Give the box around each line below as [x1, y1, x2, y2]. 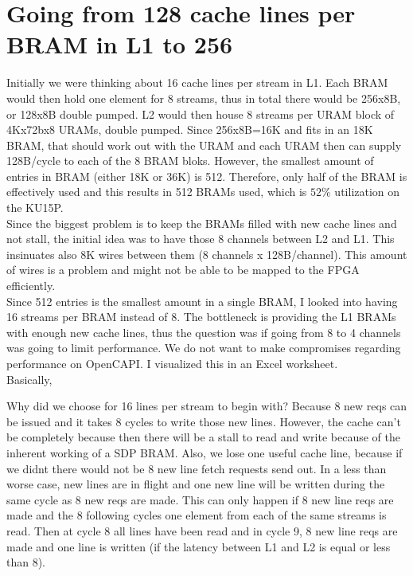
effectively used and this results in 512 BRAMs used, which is [6, 183, 307, 200]
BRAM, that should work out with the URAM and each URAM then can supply [6, 136, 402, 153]
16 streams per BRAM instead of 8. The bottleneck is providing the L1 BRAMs [6, 308, 396, 325]
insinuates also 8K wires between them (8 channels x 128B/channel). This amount [6, 245, 407, 262]
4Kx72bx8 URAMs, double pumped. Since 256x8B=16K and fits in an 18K [6, 121, 373, 138]
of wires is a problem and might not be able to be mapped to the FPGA [6, 261, 360, 278]
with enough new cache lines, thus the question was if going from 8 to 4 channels [6, 323, 401, 340]
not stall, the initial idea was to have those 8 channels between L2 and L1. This [6, 230, 395, 247]
